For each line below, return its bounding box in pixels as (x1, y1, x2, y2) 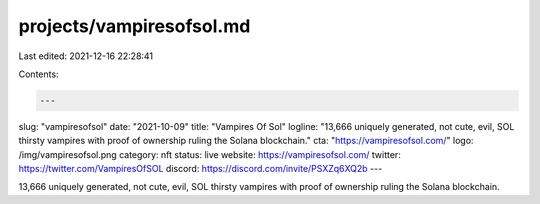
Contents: (18, 68, 59, 80)
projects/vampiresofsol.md (18, 15, 251, 37)
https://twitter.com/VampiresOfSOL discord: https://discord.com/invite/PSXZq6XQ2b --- (18, 163, 383, 175)
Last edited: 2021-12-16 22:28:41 (18, 50, 154, 62)
